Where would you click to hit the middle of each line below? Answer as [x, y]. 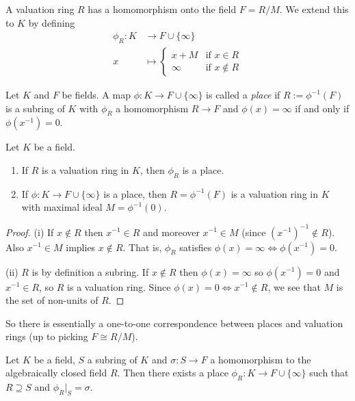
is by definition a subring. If [90, 271]
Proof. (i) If [30, 232]
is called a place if [243, 95]
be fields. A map [96, 95]
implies [81, 247]
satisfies [196, 247]
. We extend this [314, 9]
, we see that [294, 286]
